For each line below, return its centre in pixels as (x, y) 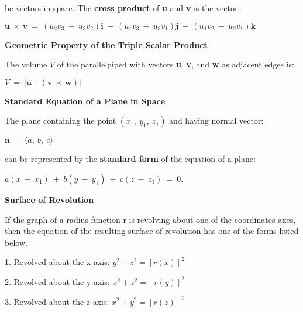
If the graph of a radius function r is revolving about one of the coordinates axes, (150, 219)
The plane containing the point (61, 121)
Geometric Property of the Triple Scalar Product (106, 44)
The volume (26, 64)
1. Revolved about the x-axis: (57, 262)
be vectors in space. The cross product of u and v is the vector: (123, 8)
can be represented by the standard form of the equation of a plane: (130, 159)
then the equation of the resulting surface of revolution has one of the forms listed (152, 231)
